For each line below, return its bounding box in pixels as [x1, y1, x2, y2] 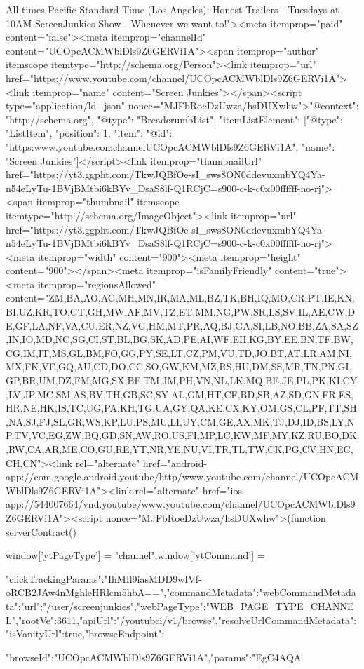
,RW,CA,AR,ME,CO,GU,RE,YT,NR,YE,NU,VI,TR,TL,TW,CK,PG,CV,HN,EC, [6, 442, 353, 456]
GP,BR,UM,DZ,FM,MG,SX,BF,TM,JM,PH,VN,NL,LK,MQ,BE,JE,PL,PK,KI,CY [6, 373, 358, 388]
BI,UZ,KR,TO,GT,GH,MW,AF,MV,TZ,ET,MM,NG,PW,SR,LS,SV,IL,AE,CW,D [6, 304, 356, 319]
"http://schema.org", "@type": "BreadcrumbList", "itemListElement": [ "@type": [6, 111, 343, 126]
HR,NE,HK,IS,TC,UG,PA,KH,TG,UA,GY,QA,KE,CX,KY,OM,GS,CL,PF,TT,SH [6, 400, 357, 415]
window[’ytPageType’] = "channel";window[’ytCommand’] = [6, 548, 265, 562]
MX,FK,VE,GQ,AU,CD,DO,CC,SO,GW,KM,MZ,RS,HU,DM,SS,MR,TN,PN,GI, [6, 359, 352, 374]
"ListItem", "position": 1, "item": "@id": [6, 126, 173, 140]
